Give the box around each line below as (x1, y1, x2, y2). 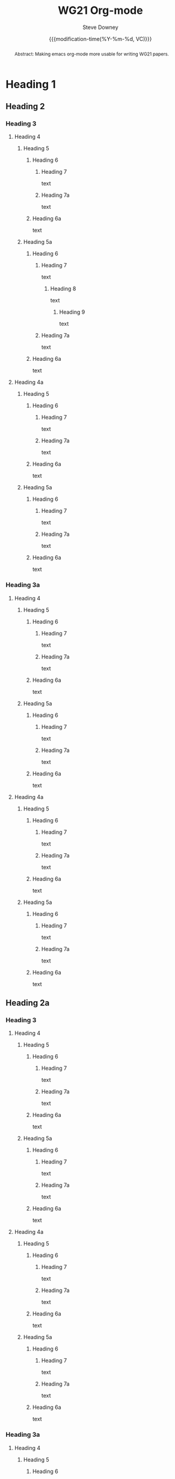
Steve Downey (82, 24, 118, 31)
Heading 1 (5, 77, 57, 91)
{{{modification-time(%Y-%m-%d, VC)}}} (49, 35, 152, 42)
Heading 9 (59, 308, 85, 316)
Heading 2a (5, 998, 50, 1008)
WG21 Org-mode (58, 4, 143, 17)
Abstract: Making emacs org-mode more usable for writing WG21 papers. (14, 51, 169, 57)
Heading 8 (50, 285, 76, 293)
